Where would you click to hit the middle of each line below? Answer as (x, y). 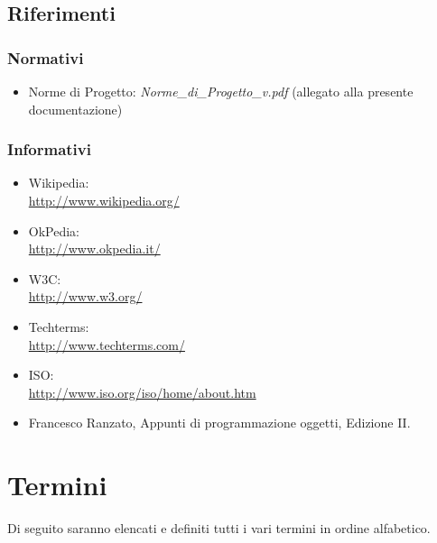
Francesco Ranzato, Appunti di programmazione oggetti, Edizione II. (219, 423)
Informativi (49, 149)
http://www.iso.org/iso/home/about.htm (142, 392)
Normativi (46, 57)
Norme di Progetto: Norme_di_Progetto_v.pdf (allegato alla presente (221, 91)
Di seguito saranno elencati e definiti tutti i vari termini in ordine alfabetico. (219, 528)
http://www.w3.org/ (85, 296)
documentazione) (75, 109)
